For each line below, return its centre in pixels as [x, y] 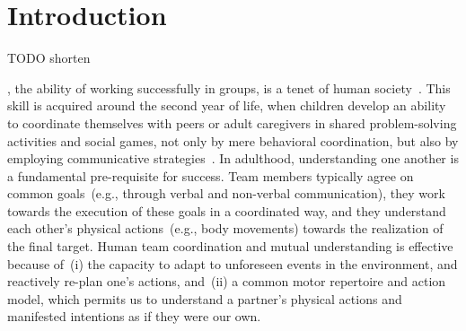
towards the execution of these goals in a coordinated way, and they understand [227, 210]
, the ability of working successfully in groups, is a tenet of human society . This [229, 87]
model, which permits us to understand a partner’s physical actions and [205, 298]
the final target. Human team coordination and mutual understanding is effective [230, 246]
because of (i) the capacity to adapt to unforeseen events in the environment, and [233, 263]
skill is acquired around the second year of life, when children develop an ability [227, 105]
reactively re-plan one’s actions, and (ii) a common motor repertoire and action [227, 281]
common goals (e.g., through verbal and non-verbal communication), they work [226, 193]
